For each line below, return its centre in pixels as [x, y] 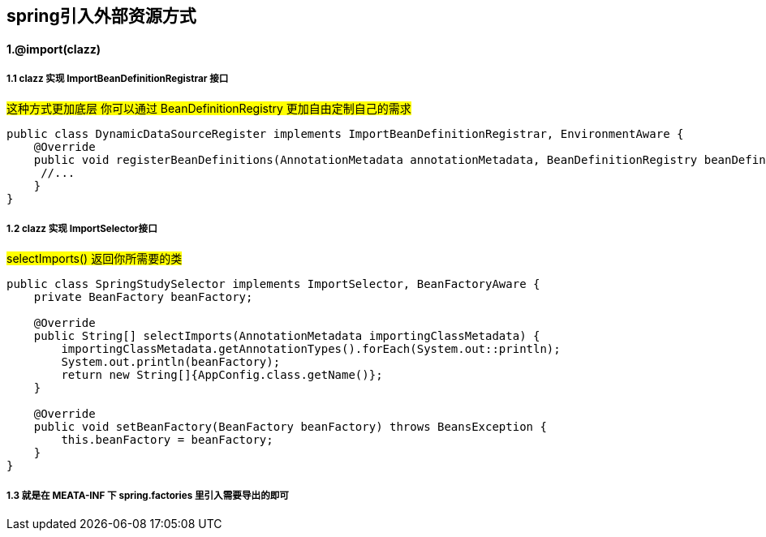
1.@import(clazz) [54, 49]
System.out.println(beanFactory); [171, 362]
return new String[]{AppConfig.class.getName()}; [222, 375]
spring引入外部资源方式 [101, 16]
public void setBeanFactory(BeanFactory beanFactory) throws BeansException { [290, 427]
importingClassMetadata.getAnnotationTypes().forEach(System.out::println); [311, 349]
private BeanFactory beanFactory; [143, 297]
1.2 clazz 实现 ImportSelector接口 [82, 228]
